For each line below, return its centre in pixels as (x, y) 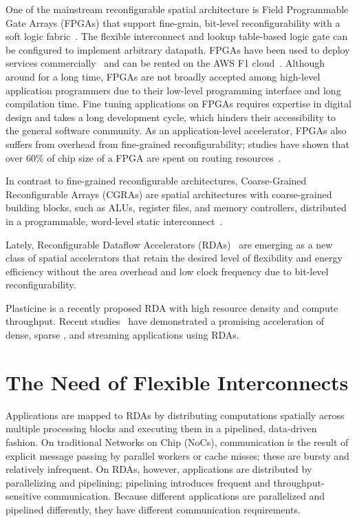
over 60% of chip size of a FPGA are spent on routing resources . (143, 157)
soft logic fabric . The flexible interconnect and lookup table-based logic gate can (177, 36)
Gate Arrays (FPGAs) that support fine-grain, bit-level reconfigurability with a (173, 22)
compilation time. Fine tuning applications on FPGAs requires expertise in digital (178, 104)
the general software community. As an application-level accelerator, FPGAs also (176, 130)
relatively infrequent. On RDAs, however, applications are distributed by (159, 469)
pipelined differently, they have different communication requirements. (153, 509)
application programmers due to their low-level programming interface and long (173, 90)
